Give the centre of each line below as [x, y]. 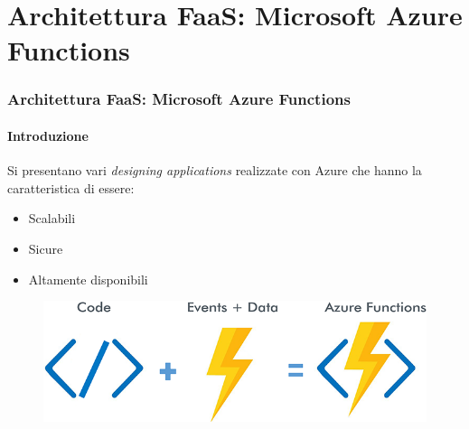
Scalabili [52, 218]
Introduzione [48, 135]
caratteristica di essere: [71, 187]
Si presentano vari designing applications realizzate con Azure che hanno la [215, 170]
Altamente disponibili [88, 279]
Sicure [46, 248]
